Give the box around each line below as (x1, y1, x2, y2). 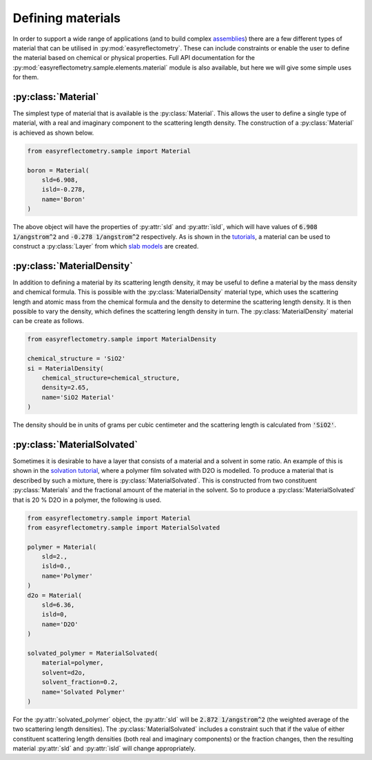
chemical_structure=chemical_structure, (41, 373, 180, 382)
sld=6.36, (41, 601, 75, 609)
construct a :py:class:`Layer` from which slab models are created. (12, 242, 199, 250)
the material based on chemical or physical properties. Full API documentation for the (12, 54, 255, 62)
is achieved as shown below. (12, 128, 94, 137)
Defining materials (12, 10, 121, 26)
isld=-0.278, (41, 186, 86, 193)
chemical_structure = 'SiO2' (27, 355, 126, 362)
